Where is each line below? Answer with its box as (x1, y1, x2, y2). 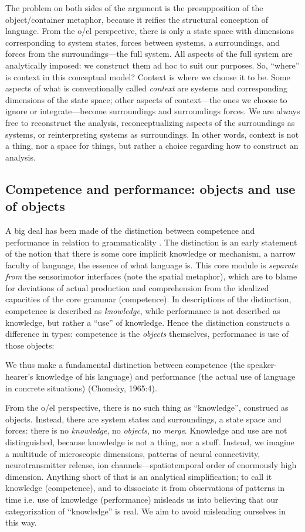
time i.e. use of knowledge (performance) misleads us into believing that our (5, 493, 279, 505)
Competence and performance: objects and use (5, 179, 296, 197)
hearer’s (5, 370, 33, 383)
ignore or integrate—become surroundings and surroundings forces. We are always (5, 105, 300, 117)
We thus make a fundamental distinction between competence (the (5, 359, 245, 371)
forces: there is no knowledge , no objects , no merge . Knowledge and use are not (5, 424, 287, 436)
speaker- (247, 359, 277, 371)
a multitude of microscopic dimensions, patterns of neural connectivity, (5, 447, 260, 459)
